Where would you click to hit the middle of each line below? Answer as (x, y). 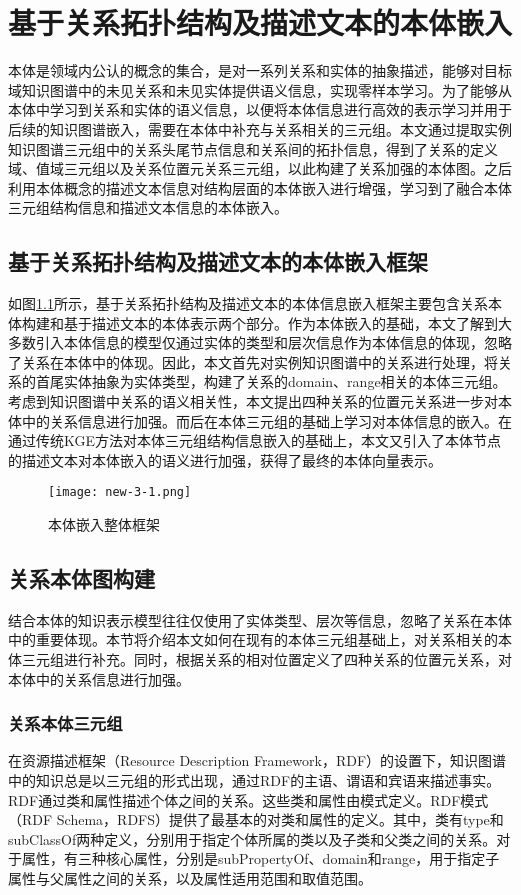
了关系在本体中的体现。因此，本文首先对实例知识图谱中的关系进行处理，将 (253, 361)
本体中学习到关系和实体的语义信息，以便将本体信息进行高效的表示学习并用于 (260, 109)
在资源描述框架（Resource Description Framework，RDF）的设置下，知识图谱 (257, 760)
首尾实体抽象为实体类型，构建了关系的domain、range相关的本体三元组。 (271, 381)
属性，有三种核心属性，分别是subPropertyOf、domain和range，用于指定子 (260, 858)
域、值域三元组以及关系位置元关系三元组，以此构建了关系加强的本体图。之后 (260, 168)
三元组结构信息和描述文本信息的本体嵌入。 (148, 207)
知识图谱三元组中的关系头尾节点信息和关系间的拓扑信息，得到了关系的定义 (253, 148)
